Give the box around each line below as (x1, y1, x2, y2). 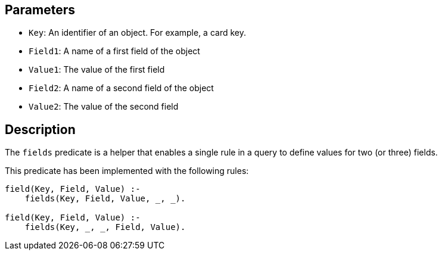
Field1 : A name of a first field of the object (29, 46, 200, 57)
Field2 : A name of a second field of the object (29, 83, 214, 94)
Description (5, 122, 76, 137)
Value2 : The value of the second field (29, 101, 179, 112)
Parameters (5, 2, 75, 17)
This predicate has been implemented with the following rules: (5, 166, 249, 176)
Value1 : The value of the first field (29, 64, 165, 75)
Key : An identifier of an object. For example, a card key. (29, 27, 247, 38)
